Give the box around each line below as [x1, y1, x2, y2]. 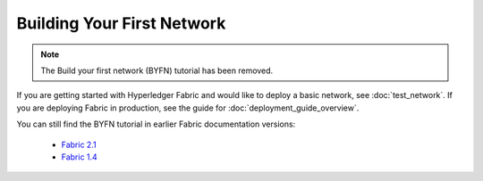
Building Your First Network [16, 13, 226, 33]
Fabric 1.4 [61, 152, 97, 162]
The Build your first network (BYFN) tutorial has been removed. [40, 65, 274, 76]
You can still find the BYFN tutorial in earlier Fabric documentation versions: [16, 119, 296, 129]
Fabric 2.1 [61, 139, 97, 150]
